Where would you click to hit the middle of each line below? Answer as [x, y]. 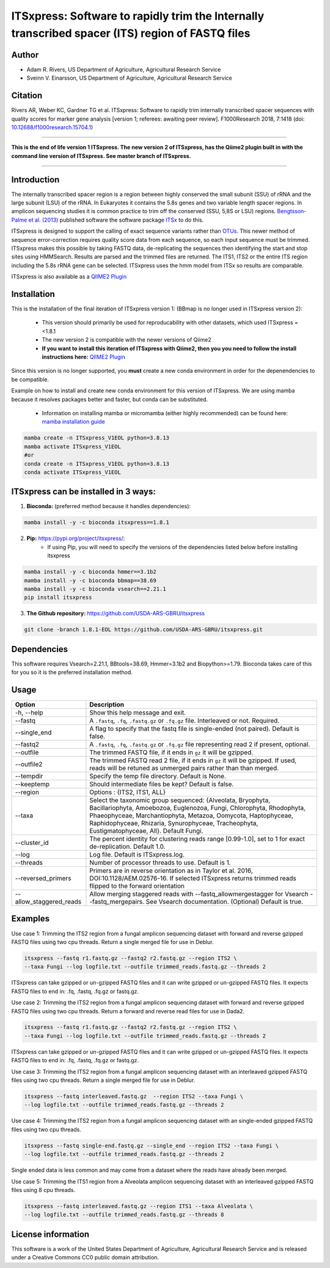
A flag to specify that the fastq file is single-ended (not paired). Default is [194, 729]
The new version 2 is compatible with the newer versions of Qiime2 [127, 340]
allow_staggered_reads [48, 902]
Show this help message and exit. [138, 713]
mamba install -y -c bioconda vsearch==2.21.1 [95, 589]
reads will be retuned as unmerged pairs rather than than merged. [184, 768]
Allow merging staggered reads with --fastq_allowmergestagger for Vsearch [199, 894]
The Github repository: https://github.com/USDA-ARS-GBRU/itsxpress [116, 613]
